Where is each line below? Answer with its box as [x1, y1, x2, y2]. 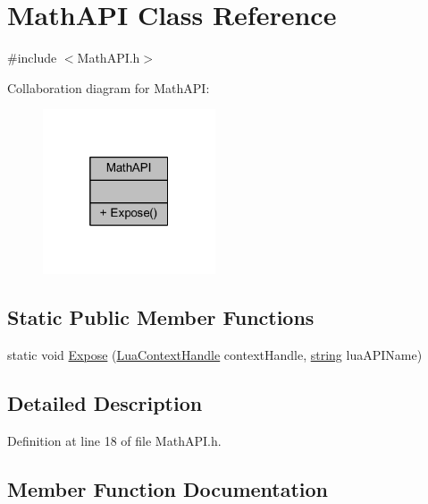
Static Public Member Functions [7, 303, 315, 331]
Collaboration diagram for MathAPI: [7, 78, 210, 97]
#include [7, 48, 57, 67]
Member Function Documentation [7, 474, 329, 502]
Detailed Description [7, 389, 203, 416]
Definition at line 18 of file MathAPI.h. [7, 431, 222, 449]
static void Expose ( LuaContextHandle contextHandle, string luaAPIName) [7, 345, 423, 363]
